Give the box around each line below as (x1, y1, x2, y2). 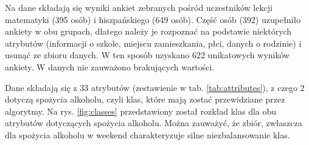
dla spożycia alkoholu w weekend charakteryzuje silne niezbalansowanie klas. (5, 128, 290, 141)
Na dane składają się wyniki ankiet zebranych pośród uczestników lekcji (5, 1, 273, 13)
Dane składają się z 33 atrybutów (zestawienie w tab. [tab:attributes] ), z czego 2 (5, 81, 305, 93)
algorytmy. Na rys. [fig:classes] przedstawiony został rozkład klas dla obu (5, 104, 277, 117)
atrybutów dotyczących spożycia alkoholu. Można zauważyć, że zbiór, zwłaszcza (5, 116, 302, 129)
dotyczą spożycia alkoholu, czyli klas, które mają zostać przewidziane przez (5, 93, 285, 106)
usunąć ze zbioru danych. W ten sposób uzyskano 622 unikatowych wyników (5, 49, 290, 61)
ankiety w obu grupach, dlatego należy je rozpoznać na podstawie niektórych (5, 25, 292, 38)
